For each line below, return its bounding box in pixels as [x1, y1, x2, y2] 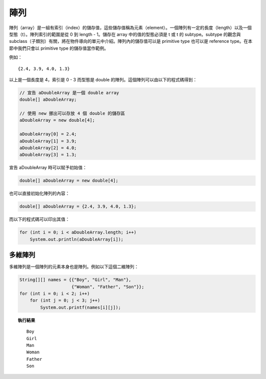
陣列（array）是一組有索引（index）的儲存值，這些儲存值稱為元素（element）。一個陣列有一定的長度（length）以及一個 [9, 25, 252, 31]
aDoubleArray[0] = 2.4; [19, 131, 77, 137]
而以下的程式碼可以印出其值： [9, 216, 70, 222]
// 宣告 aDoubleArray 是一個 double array [19, 90, 119, 96]
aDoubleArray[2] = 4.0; [19, 145, 77, 150]
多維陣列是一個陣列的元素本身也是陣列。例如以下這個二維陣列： [9, 264, 139, 270]
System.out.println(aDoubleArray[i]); [30, 237, 124, 242]
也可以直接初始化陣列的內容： [9, 190, 70, 197]
